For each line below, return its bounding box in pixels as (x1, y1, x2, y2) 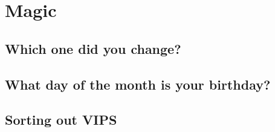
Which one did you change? (5, 39, 181, 58)
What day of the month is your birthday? (5, 74, 271, 93)
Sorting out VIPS (5, 110, 117, 129)
